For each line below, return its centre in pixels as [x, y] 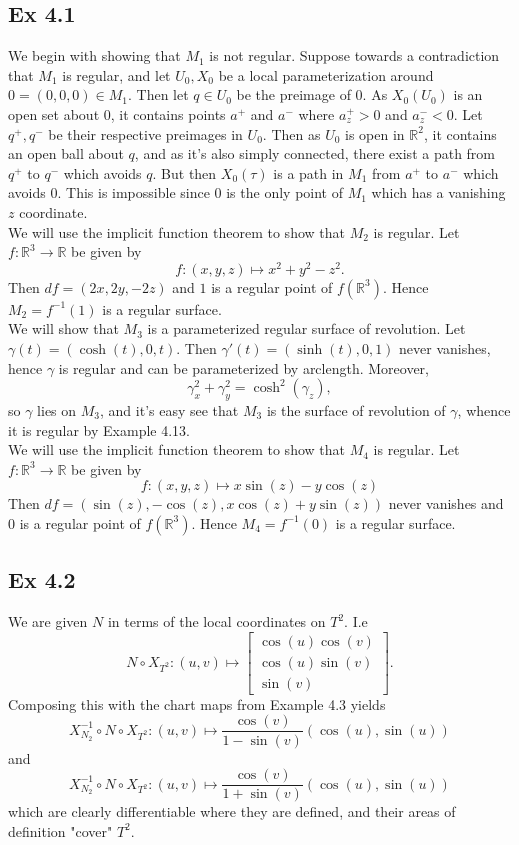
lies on [57, 409]
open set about [54, 113]
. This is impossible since [133, 192]
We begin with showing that [94, 55]
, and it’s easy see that [169, 409]
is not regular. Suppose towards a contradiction [354, 55]
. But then [184, 172]
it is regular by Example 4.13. [99, 429]
